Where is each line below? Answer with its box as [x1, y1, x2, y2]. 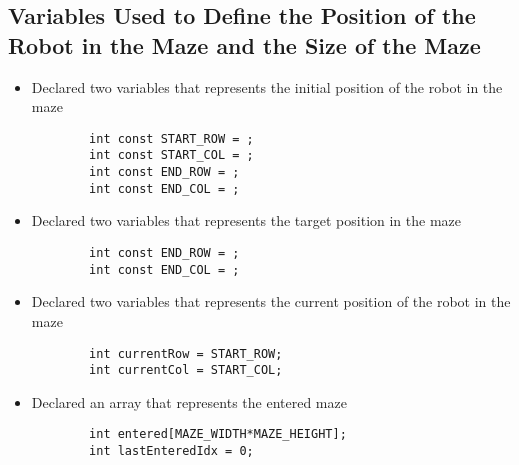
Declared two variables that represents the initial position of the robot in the [31, 76, 503, 97]
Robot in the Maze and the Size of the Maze [8, 29, 481, 60]
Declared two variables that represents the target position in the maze [31, 210, 462, 231]
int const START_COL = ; [89, 148, 254, 163]
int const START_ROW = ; [89, 131, 254, 146]
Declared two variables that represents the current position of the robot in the [31, 291, 511, 312]
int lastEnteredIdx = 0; [89, 444, 254, 459]
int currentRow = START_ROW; [89, 346, 283, 361]
